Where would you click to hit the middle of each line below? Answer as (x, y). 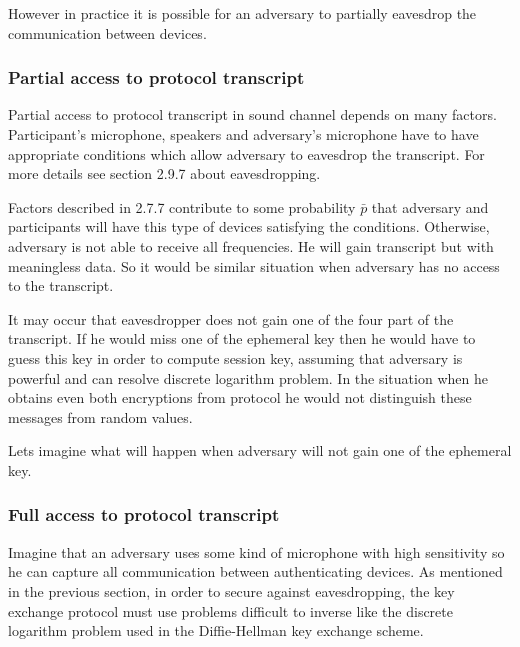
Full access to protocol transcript (144, 514)
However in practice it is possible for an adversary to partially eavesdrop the (242, 13)
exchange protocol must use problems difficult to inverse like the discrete (230, 610)
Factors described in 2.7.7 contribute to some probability (182, 206)
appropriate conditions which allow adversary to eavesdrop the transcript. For (246, 153)
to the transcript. (61, 285)
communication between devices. (107, 32)
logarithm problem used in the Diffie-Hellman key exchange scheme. (216, 630)
